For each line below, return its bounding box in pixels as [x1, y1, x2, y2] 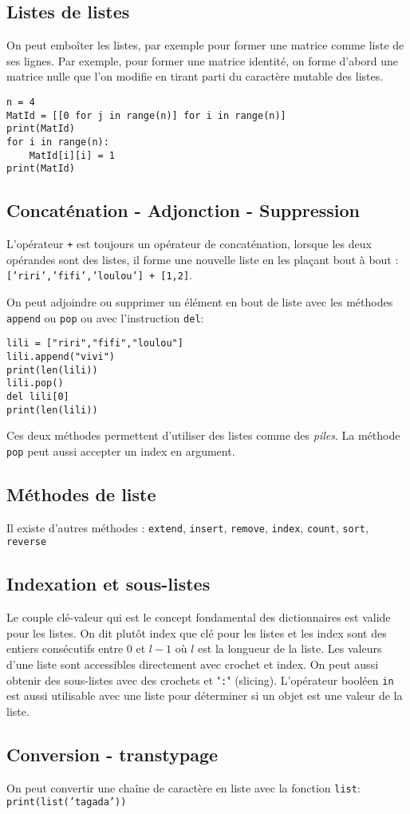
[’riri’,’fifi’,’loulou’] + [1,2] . [6, 267, 192, 283]
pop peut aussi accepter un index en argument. [6, 442, 235, 459]
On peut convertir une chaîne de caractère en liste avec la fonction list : [6, 779, 361, 796]
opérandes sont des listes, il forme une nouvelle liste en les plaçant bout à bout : [6, 251, 399, 267]
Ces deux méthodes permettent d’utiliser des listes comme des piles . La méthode [6, 427, 400, 444]
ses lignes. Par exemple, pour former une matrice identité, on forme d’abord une [6, 52, 399, 69]
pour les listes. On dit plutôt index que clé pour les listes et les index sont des [6, 624, 387, 641]
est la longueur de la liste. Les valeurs [198, 640, 382, 657]
